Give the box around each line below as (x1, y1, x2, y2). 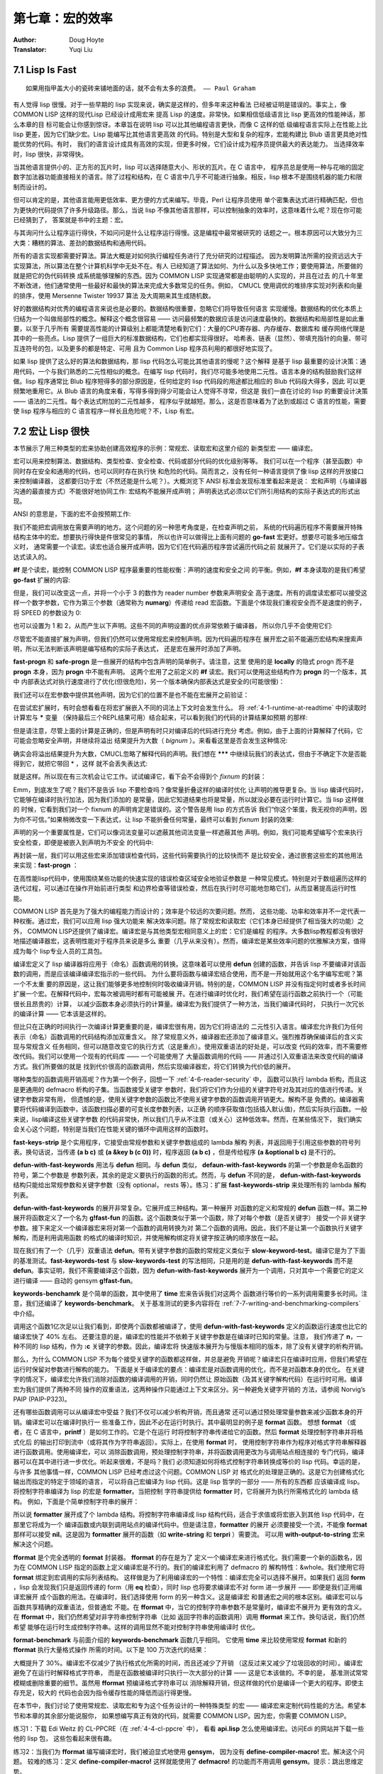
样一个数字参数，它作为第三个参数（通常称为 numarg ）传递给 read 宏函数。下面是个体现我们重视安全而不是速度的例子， (13, 598, 366, 607)
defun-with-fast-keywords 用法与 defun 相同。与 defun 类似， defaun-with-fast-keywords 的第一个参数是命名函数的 (13, 1161, 363, 1169)
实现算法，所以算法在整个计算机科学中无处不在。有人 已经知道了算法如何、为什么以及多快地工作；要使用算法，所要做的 (13, 261, 363, 270)
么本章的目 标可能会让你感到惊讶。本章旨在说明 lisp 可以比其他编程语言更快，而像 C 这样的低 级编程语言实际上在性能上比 (13, 120, 368, 128)
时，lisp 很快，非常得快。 (13, 150, 88, 158)
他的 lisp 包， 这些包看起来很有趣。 (13, 1734, 116, 1743)
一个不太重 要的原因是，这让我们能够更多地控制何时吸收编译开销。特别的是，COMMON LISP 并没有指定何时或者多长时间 (13, 979, 366, 988)
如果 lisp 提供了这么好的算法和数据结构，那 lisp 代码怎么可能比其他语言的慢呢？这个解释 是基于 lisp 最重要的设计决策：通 (13, 357, 367, 365)
